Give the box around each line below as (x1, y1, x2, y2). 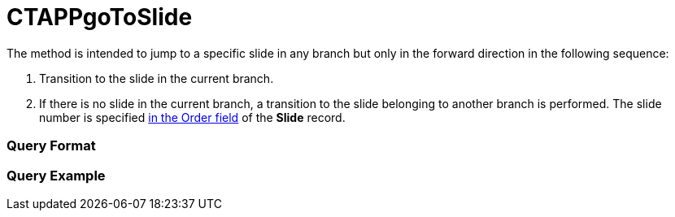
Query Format (7, 137, 96, 154)
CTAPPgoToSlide (7, 3, 193, 31)
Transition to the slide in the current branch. (39, 71, 274, 85)
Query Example (7, 167, 106, 184)
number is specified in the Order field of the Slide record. (39, 110, 346, 124)
